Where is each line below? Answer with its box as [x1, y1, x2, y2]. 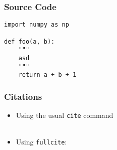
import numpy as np [4, 21, 69, 29]
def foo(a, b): [4, 38, 55, 45]
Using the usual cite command [16, 110, 113, 120]
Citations [4, 90, 42, 102]
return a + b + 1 [18, 71, 77, 79]
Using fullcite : [16, 136, 67, 147]
